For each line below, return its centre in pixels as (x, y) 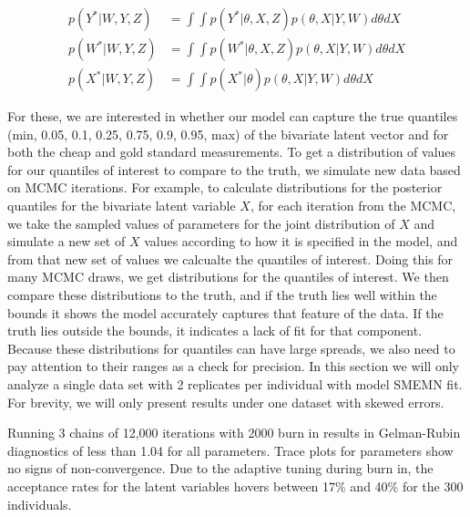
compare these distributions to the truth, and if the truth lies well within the (222, 295)
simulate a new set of (66, 241)
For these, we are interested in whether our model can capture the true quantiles (233, 116)
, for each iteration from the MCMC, (353, 206)
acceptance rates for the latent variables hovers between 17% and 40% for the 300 (235, 486)
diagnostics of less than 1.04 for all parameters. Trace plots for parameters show (230, 450)
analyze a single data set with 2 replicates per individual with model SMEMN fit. (235, 384)
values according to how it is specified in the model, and (301, 241)
